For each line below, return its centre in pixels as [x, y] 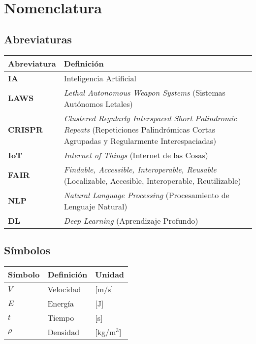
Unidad [110, 274]
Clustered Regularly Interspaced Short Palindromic [150, 118]
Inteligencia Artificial [100, 78]
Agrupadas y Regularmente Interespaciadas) [140, 140]
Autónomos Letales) [98, 103]
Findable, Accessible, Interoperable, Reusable [140, 169]
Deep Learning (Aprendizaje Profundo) [131, 220]
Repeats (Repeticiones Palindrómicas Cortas [139, 129]
